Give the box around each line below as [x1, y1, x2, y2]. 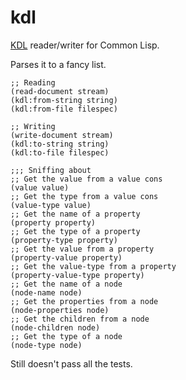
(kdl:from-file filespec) [10, 104, 118, 114]
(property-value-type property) [10, 270, 145, 280]
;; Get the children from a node [10, 314, 150, 324]
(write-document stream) [10, 130, 114, 140]
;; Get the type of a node [10, 331, 123, 341]
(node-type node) [10, 340, 83, 350]
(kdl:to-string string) [10, 139, 110, 149]
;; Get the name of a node [10, 279, 123, 289]
